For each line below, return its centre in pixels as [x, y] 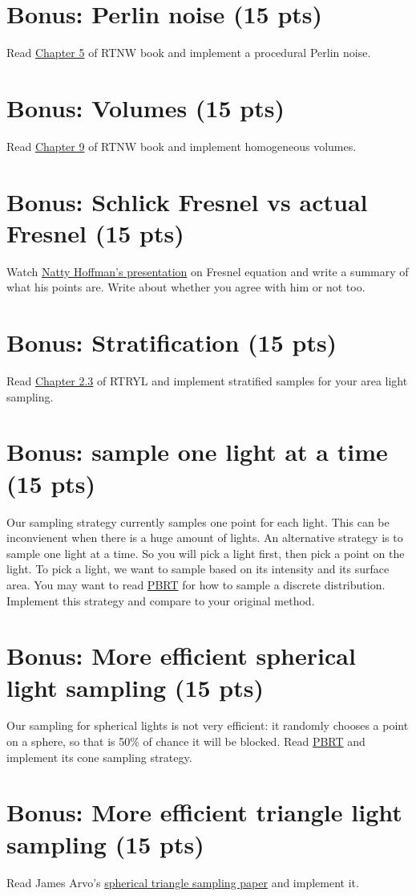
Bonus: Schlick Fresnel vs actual [187, 201]
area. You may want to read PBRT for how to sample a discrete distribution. [196, 584]
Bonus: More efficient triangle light [204, 812]
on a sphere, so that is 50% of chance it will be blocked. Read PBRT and [186, 741]
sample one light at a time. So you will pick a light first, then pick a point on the [206, 553]
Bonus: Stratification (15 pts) [172, 342]
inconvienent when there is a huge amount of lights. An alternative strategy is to [205, 538]
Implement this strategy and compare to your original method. [161, 600]
